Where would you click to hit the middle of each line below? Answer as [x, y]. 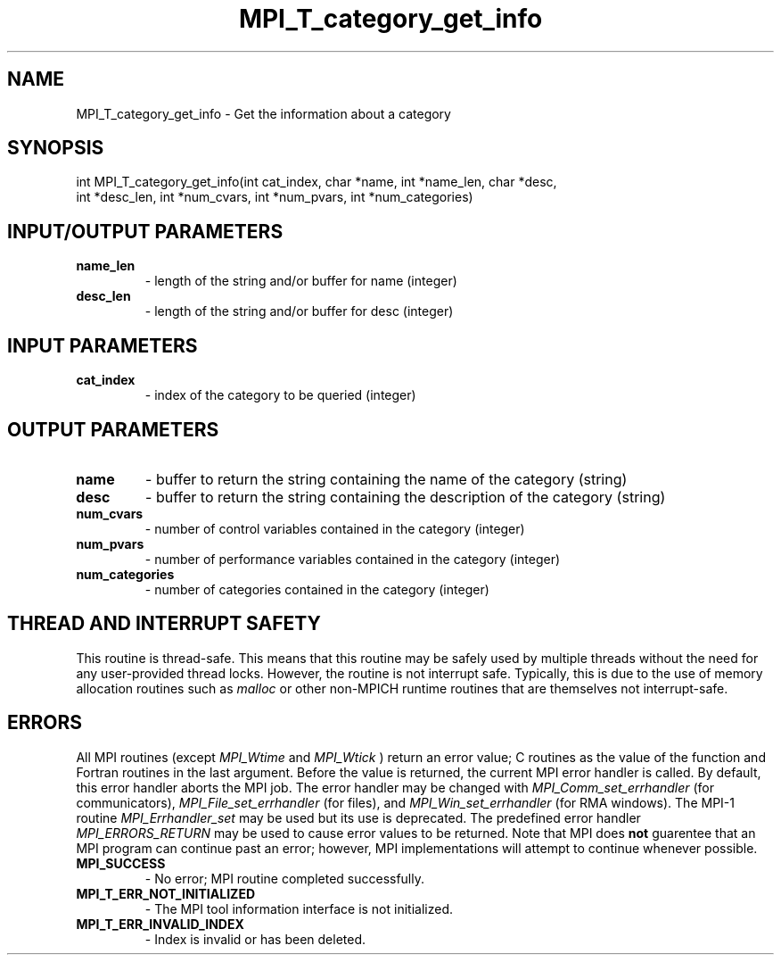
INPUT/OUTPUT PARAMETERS [145, 231]
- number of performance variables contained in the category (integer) [353, 559]
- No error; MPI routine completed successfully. [285, 878]
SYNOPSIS [56, 148]
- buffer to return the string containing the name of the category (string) [386, 479]
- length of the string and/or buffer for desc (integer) [299, 311]
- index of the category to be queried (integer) [280, 395]
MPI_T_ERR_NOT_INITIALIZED [165, 893]
